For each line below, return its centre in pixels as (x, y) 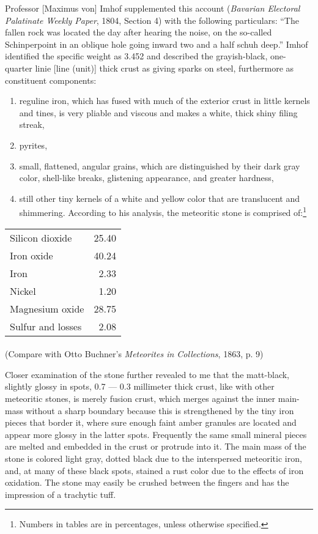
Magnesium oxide (47, 308)
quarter (19, 68)
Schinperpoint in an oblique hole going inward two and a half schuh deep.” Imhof (157, 44)
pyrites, (33, 145)
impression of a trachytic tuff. (61, 494)
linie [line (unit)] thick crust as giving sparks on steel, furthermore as (165, 68)
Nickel (23, 291)
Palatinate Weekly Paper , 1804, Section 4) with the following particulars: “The (152, 20)
